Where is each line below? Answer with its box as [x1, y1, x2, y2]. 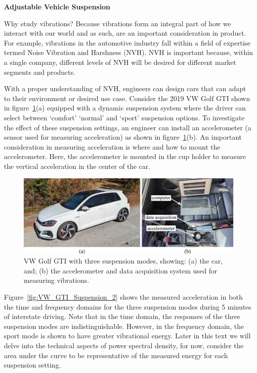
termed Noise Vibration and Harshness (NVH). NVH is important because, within [4, 47, 253, 57]
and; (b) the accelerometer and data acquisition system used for [24, 265, 217, 275]
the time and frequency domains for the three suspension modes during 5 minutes [4, 301, 252, 312]
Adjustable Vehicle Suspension [4, 1, 110, 11]
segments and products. [4, 66, 76, 77]
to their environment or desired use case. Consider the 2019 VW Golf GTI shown [4, 93, 250, 103]
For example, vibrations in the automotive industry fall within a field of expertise [4, 37, 251, 48]
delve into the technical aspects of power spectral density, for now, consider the [4, 340, 244, 351]
